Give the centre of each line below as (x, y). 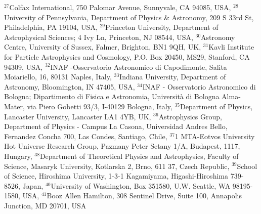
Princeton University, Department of (162, 27)
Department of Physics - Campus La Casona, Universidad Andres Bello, (116, 126)
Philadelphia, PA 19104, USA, (51, 27)
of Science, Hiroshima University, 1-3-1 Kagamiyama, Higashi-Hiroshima (116, 176)
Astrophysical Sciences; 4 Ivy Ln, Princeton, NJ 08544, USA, (99, 37)
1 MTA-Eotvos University (215, 136)
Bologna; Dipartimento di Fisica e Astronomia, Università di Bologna (112, 96)
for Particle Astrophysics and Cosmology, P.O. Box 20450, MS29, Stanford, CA (127, 56)
